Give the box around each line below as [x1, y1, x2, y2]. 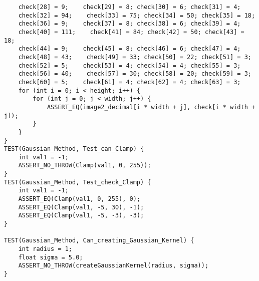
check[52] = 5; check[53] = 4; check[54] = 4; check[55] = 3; [18, 62, 241, 69]
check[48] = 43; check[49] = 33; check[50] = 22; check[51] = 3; [18, 53, 251, 61]
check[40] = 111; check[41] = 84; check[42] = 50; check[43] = [18, 28, 244, 36]
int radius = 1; [18, 245, 73, 253]
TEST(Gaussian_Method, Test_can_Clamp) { [4, 145, 144, 153]
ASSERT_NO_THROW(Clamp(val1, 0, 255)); [18, 162, 151, 169]
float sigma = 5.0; [18, 253, 83, 261]
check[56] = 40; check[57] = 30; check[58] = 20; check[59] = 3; [18, 70, 251, 78]
